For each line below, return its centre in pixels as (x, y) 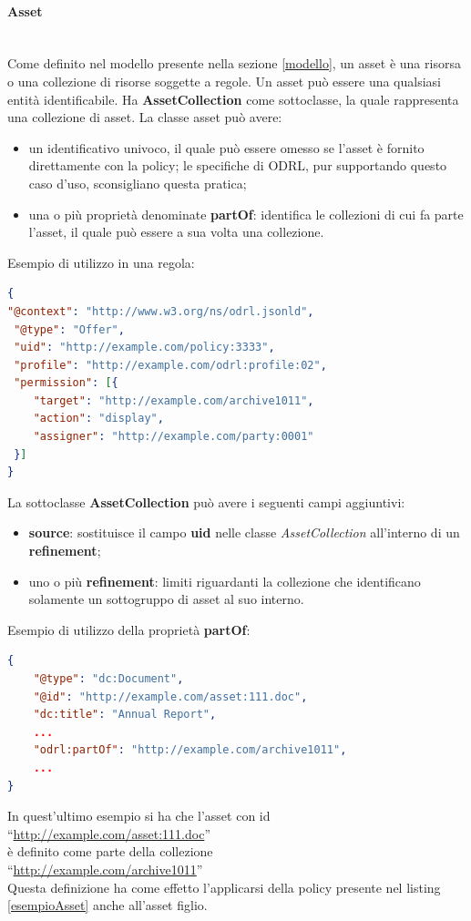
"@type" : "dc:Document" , (108, 679)
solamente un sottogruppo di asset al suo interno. (166, 599)
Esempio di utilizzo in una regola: (101, 262)
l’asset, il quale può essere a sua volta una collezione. (176, 232)
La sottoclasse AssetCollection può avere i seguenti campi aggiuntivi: (206, 501)
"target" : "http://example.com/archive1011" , (174, 400)
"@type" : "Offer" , (69, 329)
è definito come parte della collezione (110, 851)
